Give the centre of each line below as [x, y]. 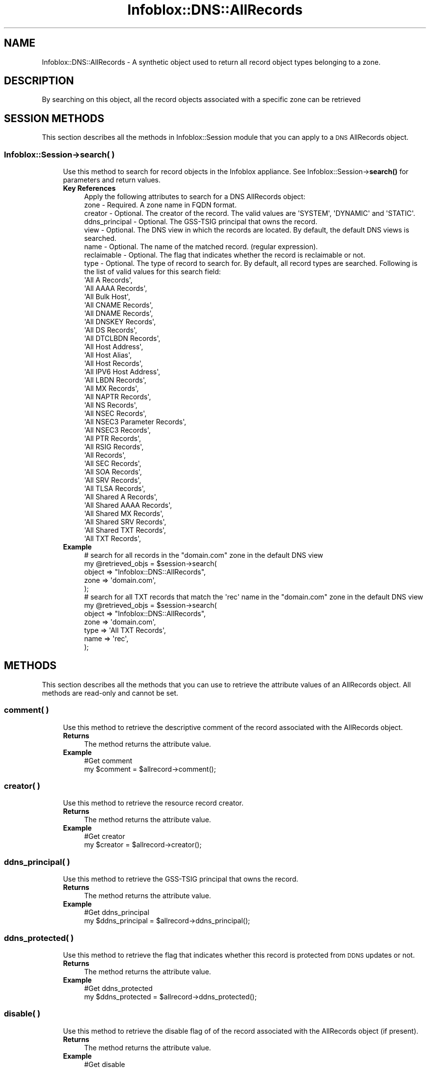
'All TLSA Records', [115, 489]
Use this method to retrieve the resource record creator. [153, 803]
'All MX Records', [111, 389]
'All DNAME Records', [119, 313]
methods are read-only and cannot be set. [110, 693]
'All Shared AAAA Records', [128, 505]
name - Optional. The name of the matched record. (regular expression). [201, 247]
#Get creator [105, 836]
